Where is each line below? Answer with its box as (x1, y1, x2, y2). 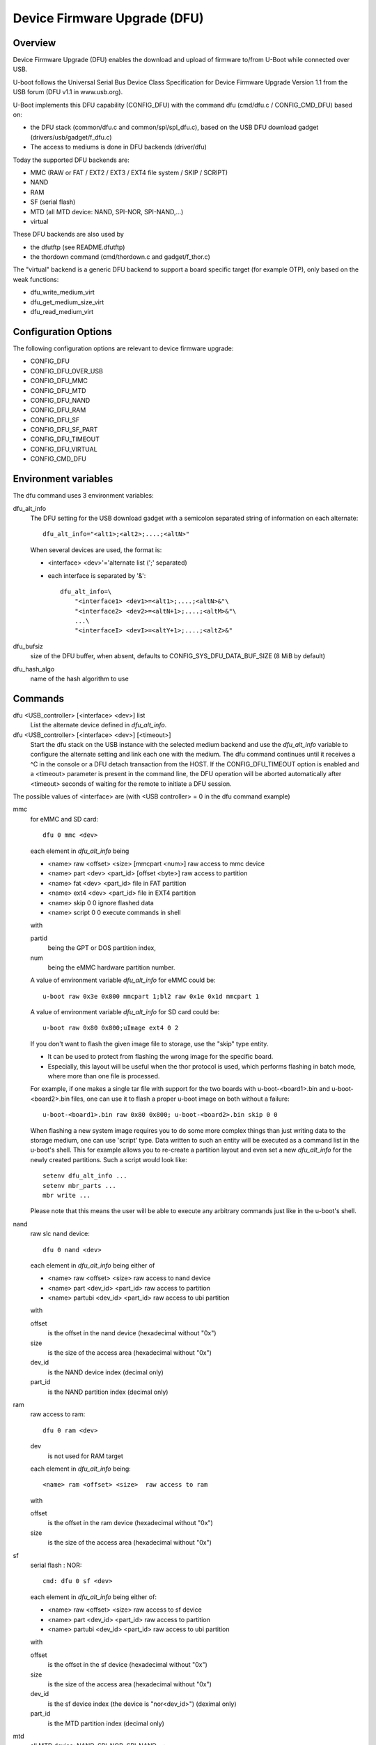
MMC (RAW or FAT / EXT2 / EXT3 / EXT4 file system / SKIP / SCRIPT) (30, 168, 228, 177)
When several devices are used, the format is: (30, 545, 162, 554)
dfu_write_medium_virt (30, 288, 95, 297)
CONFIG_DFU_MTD (30, 386, 86, 394)
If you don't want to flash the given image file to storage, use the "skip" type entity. (30, 1039, 269, 1048)
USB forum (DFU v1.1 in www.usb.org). (13, 88, 123, 96)
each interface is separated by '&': (47, 571, 146, 579)
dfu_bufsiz (13, 642, 43, 651)
